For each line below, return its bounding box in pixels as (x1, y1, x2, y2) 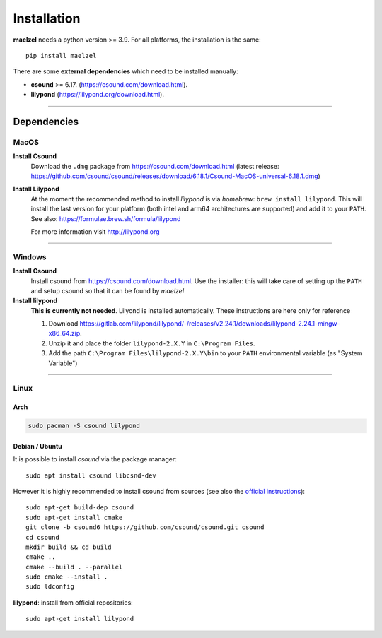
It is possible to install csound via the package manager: (13, 455, 177, 463)
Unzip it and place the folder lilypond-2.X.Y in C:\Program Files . (48, 339, 255, 348)
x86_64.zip (48, 329, 81, 338)
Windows (13, 252, 47, 261)
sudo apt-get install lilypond (25, 615, 134, 623)
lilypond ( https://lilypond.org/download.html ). (30, 90, 164, 99)
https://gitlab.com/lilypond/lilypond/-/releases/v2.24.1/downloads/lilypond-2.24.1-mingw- (79, 319, 340, 328)
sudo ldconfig (25, 583, 74, 591)
